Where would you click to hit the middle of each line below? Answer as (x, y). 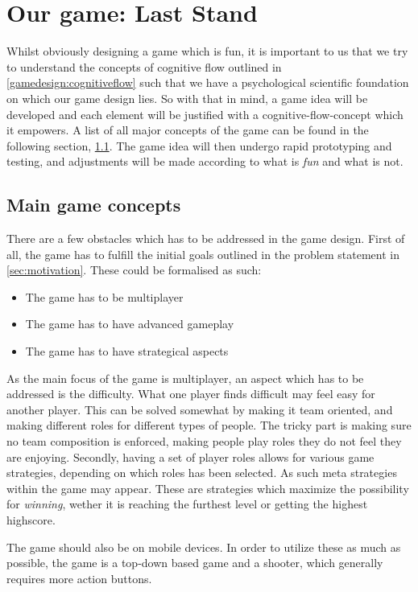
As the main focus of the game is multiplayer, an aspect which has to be (185, 378)
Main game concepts (94, 205)
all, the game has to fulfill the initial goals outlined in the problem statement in (203, 254)
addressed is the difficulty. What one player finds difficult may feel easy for (191, 394)
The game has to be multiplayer (104, 296)
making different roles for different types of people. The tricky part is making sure (209, 425)
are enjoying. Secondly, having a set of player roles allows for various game (190, 456)
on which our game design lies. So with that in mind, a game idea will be (187, 98)
